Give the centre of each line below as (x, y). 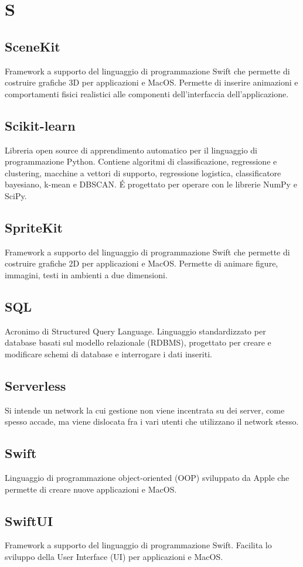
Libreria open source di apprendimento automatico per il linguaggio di (131, 150)
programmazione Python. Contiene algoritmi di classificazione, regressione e (141, 161)
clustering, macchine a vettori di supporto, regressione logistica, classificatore (143, 173)
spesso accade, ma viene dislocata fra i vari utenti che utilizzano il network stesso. (152, 421)
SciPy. (16, 195)
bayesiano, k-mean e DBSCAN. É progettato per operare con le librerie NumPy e (151, 184)
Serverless (35, 385)
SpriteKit (34, 227)
